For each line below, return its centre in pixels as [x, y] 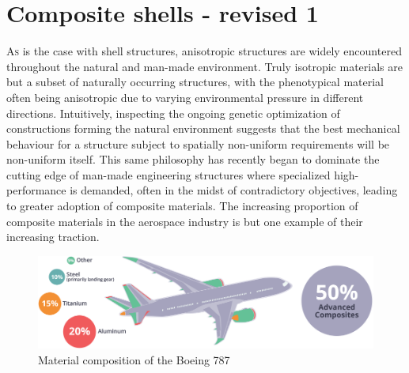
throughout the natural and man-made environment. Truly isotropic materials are [204, 66]
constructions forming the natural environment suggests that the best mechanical [203, 128]
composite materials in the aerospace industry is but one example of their [185, 221]
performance [36, 190]
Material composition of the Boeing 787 [134, 359]
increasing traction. [53, 237]
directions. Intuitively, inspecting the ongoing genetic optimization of [173, 113]
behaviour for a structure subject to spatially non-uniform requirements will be [198, 143]
